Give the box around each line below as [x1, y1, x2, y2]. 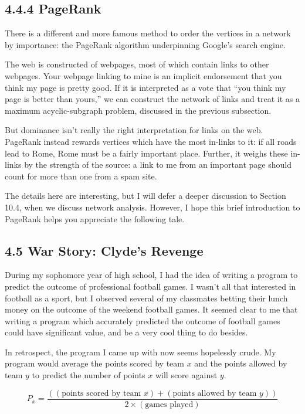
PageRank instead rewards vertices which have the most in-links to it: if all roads [5, 135, 297, 147]
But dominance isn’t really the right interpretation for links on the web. [5, 124, 263, 136]
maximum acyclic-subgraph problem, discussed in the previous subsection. [5, 104, 272, 116]
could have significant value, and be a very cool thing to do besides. [5, 326, 248, 338]
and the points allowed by [194, 357, 287, 369]
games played [145, 400, 194, 409]
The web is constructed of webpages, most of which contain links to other [5, 58, 269, 70]
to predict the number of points [32, 369, 145, 381]
